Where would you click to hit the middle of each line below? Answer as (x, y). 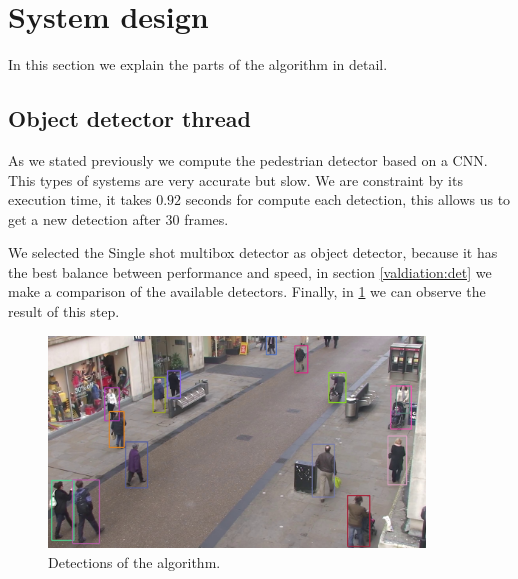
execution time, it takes (80, 199)
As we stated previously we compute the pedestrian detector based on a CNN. (248, 159)
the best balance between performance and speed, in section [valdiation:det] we (250, 271)
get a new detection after (84, 218)
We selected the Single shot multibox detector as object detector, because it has (253, 252)
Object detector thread (129, 118)
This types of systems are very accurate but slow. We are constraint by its (235, 179)
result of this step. (64, 311)
